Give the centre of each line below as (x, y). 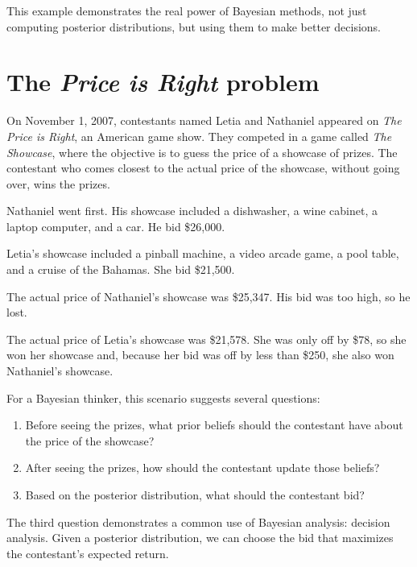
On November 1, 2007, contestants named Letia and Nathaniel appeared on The (204, 120)
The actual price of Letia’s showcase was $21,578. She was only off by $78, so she (206, 339)
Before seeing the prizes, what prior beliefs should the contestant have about (214, 425)
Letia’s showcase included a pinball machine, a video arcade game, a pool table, (203, 253)
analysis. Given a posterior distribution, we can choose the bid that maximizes (200, 538)
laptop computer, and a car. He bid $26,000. (116, 226)
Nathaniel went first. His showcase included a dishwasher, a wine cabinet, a (192, 211)
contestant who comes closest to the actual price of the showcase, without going (203, 168)
